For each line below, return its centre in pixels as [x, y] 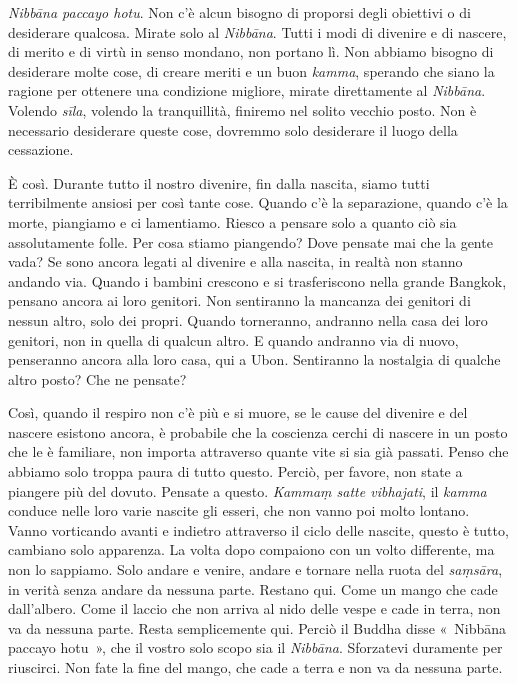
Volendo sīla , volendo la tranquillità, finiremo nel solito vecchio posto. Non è [242, 109]
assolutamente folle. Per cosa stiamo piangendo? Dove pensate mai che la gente [250, 241]
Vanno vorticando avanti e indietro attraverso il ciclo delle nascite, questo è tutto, [258, 529]
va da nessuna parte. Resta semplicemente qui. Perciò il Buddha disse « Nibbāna [257, 627]
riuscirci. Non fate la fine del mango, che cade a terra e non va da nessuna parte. [255, 667]
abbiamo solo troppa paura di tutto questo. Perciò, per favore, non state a [235, 471]
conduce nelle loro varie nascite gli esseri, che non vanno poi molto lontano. [239, 510]
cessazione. [41, 149]
